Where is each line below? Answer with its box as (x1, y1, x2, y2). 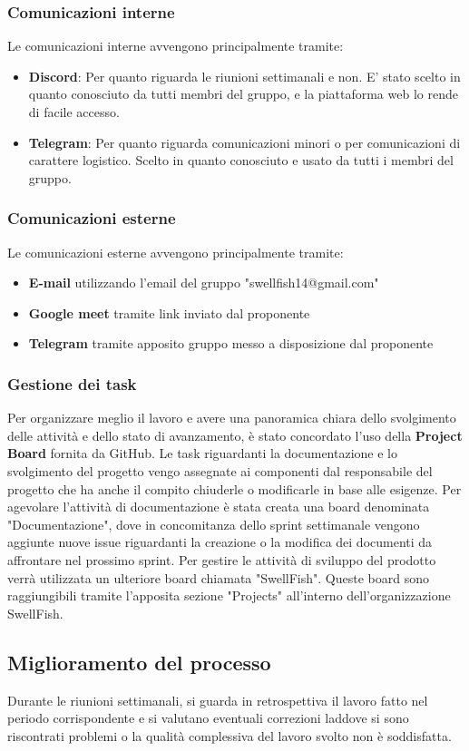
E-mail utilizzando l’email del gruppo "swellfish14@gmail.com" (28, 273, 379, 292)
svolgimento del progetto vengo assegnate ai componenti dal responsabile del (7, 461, 433, 480)
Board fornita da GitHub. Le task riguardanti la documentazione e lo (7, 444, 397, 463)
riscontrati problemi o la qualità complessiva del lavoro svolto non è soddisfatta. (7, 726, 452, 745)
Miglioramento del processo (7, 648, 271, 676)
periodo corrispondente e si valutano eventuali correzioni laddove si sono (7, 708, 409, 727)
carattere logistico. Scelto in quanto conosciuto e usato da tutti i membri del (28, 151, 454, 170)
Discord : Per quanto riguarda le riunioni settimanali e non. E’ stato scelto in (28, 66, 461, 85)
